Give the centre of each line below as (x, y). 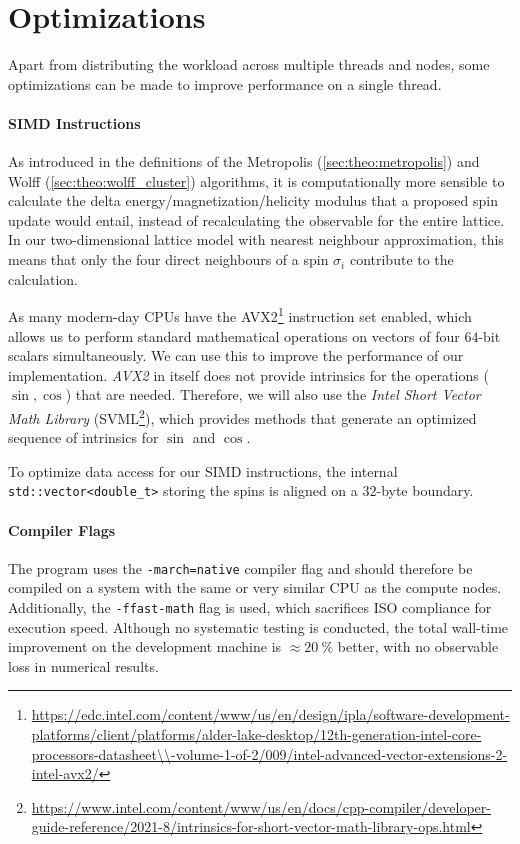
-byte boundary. (425, 490)
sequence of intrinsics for (83, 437)
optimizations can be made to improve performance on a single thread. (225, 83)
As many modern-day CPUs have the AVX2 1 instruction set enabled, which (240, 314)
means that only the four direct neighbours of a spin (168, 259)
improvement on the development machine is (145, 646)
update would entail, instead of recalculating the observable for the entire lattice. (256, 219)
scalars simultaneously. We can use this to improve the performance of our (236, 355)
